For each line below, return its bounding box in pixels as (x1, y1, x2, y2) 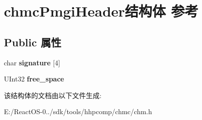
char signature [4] (4, 57, 61, 67)
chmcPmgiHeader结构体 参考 (4, 1, 199, 21)
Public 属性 (4, 34, 61, 49)
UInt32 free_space (4, 74, 64, 84)
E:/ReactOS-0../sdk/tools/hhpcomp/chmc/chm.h (4, 106, 152, 117)
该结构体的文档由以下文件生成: (4, 90, 101, 100)
